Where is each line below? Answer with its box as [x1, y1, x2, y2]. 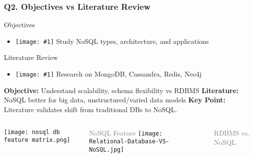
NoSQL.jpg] [89, 146, 124, 153]
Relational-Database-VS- [89, 138, 170, 145]
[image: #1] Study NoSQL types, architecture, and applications [15, 36, 209, 46]
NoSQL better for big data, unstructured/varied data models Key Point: [4, 95, 226, 105]
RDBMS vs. [214, 127, 250, 137]
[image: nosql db [4, 128, 60, 136]
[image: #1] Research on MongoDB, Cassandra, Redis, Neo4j [15, 69, 202, 79]
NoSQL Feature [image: [89, 127, 163, 137]
